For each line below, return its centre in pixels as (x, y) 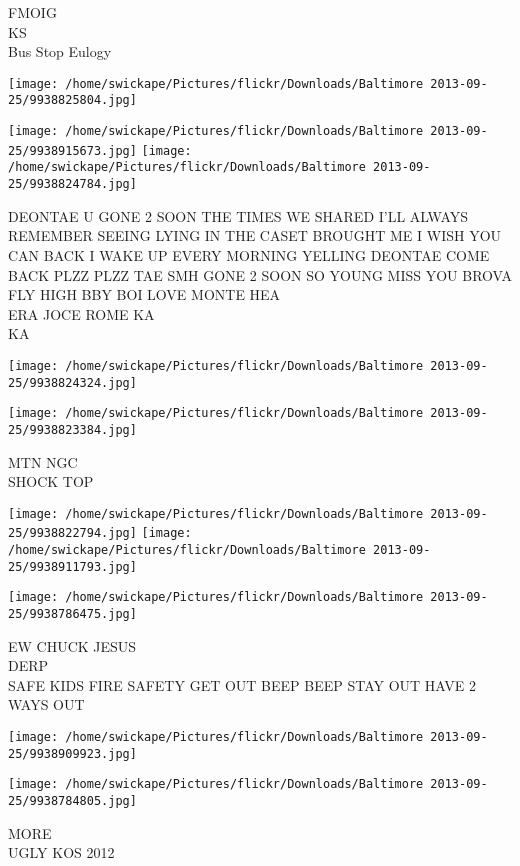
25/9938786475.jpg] (72, 613)
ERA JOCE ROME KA (81, 313)
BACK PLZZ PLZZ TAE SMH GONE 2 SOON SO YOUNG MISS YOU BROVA (260, 274)
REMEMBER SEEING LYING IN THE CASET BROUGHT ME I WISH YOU (255, 235)
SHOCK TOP (51, 481)
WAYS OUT (46, 704)
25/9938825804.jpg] (72, 100)
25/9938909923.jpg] (72, 753)
